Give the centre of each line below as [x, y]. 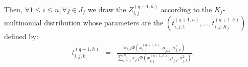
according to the [186, 9]
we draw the [107, 9]
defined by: [21, 36]
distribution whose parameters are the [104, 23]
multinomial [23, 23]
